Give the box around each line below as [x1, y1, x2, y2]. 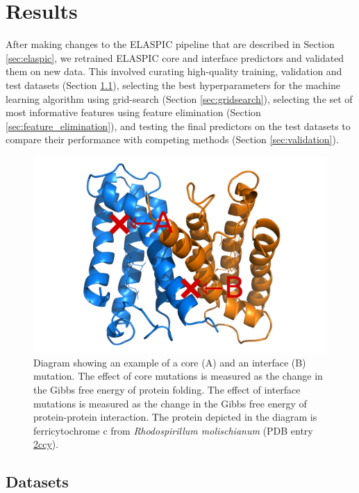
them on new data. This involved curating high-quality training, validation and [6, 64, 342, 79]
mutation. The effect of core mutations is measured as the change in [33, 369, 323, 383]
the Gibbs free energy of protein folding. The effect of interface [33, 382, 301, 397]
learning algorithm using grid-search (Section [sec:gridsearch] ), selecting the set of [6, 91, 353, 106]
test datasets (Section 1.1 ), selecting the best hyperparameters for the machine [6, 77, 341, 92]
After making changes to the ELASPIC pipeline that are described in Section [6, 37, 335, 51]
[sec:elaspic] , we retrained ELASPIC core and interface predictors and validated [6, 50, 344, 65]
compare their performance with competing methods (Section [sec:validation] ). [6, 132, 339, 147]
